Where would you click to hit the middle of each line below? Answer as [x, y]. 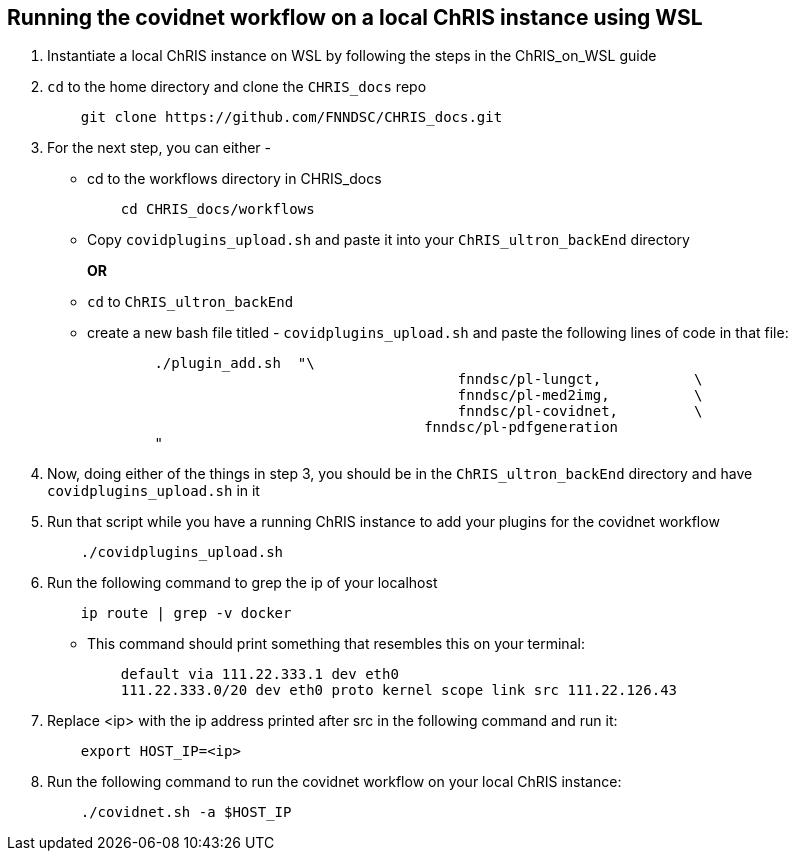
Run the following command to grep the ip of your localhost [242, 583]
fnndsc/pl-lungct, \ [580, 379]
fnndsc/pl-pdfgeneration [521, 427]
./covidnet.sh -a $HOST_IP [186, 812]
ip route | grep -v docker [186, 613]
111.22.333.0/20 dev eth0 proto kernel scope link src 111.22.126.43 [399, 690]
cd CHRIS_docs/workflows [217, 209]
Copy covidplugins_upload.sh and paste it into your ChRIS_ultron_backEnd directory [388, 240]
